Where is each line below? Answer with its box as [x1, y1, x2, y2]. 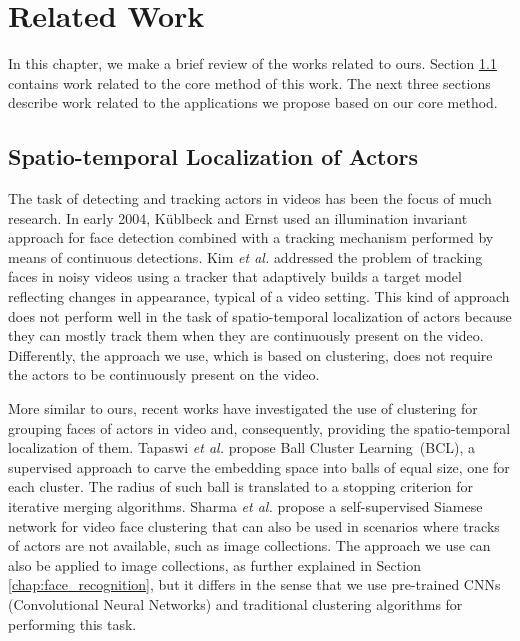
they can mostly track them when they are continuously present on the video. [8, 325, 484, 346]
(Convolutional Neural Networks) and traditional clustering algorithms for [8, 593, 463, 614]
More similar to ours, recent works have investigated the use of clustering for [8, 398, 478, 419]
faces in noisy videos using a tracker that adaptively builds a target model [8, 266, 462, 287]
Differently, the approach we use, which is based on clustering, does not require [8, 344, 493, 365]
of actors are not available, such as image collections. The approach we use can [8, 535, 491, 556]
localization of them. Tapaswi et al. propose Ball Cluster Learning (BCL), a [8, 437, 476, 458]
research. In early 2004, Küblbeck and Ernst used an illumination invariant [8, 207, 468, 228]
